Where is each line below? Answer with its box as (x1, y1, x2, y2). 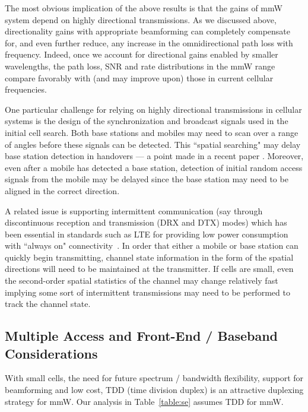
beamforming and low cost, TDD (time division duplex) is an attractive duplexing (5, 384, 304, 396)
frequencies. (5, 83, 47, 96)
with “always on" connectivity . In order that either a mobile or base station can (5, 239, 299, 252)
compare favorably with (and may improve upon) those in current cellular (5, 71, 274, 84)
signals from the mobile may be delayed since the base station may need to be (5, 173, 288, 185)
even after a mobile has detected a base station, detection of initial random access (5, 161, 303, 173)
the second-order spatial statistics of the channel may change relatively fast (5, 274, 278, 287)
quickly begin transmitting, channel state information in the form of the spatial (5, 251, 294, 263)
